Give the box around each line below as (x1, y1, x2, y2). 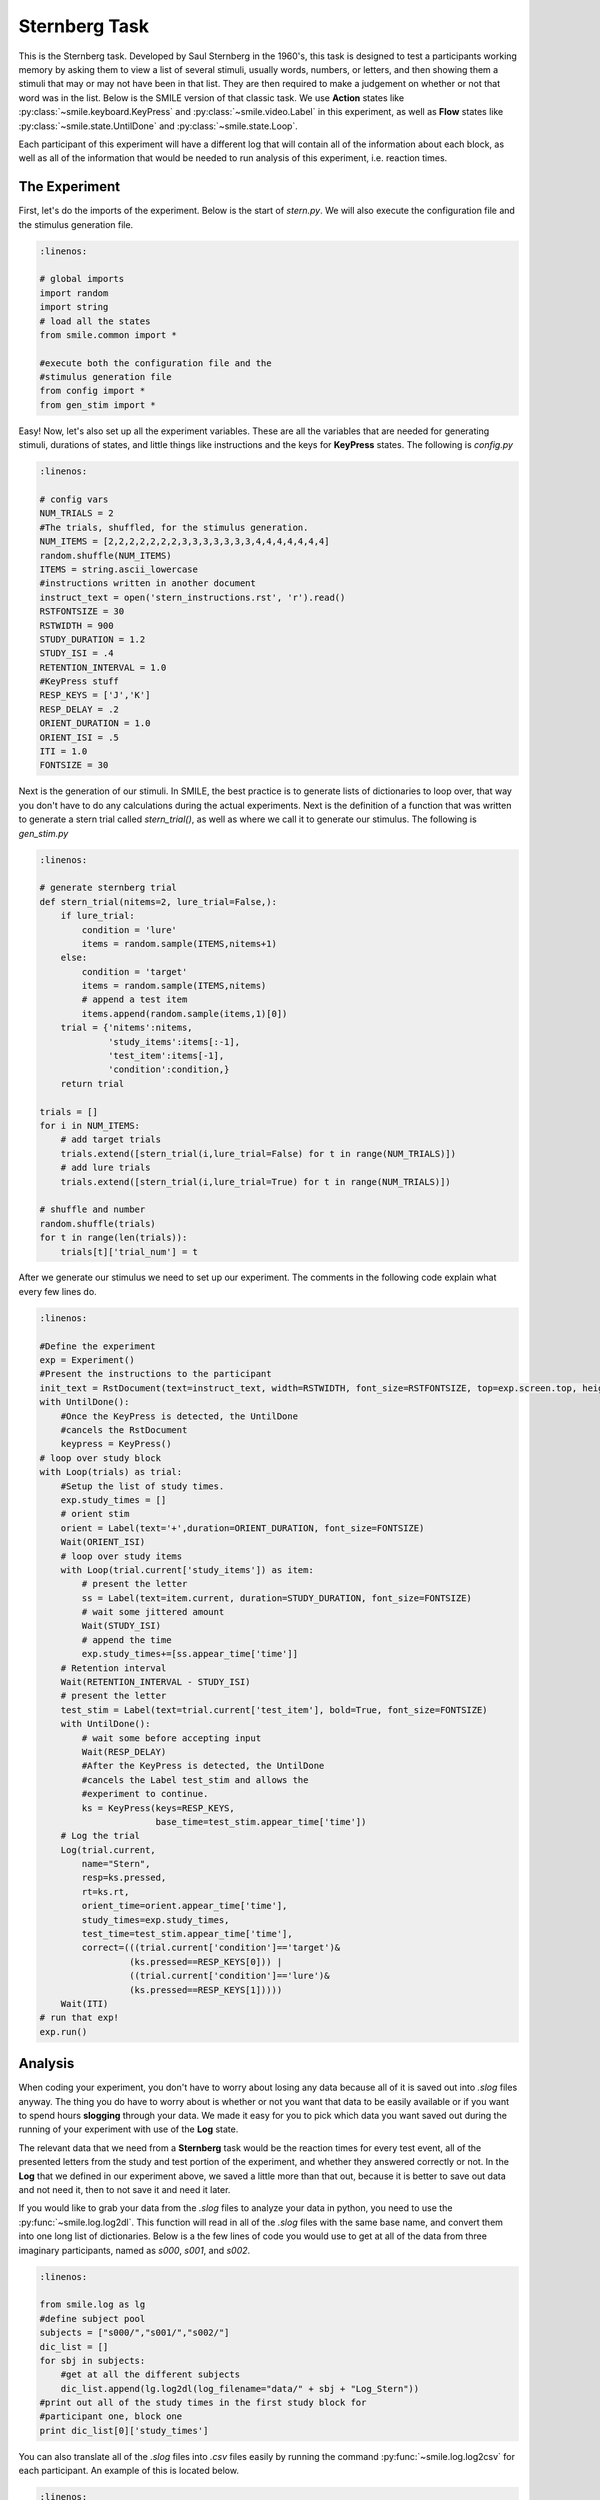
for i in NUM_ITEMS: (39, 1120, 140, 1131)
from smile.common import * (39, 329, 177, 340)
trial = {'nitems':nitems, (60, 1022, 194, 1034)
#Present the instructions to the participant (39, 1368, 272, 1380)
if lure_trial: (60, 910, 135, 922)
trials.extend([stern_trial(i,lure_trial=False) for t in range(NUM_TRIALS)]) (60, 1148, 457, 1159)
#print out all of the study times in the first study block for (39, 2397, 367, 2409)
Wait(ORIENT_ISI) (60, 1536, 146, 1548)
